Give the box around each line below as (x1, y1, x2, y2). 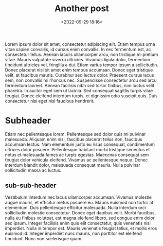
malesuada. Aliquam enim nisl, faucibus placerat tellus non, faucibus (5, 136, 143, 142)
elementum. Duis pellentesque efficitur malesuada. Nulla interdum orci (5, 205, 146, 211)
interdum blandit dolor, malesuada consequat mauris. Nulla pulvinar (5, 162, 141, 168)
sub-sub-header (5, 181, 57, 190)
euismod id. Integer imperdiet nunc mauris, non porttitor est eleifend (5, 230, 142, 236)
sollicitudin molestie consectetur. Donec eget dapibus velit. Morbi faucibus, (5, 210, 156, 215)
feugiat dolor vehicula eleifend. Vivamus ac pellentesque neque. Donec (5, 157, 148, 163)
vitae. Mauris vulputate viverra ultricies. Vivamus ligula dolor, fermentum (5, 56, 150, 62)
